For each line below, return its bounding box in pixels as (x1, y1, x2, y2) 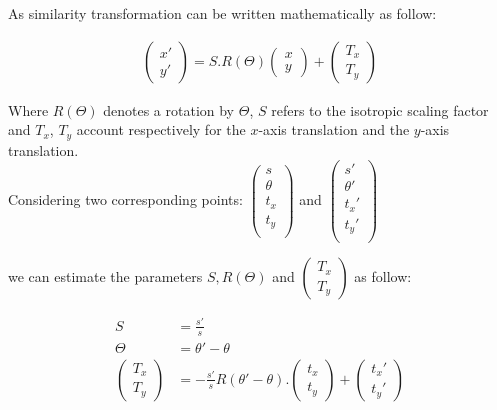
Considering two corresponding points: (8, 189, 243, 210)
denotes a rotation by (103, 99, 235, 120)
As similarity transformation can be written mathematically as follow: (8, 3, 437, 23)
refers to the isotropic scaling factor (271, 99, 489, 120)
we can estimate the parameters (8, 266, 203, 287)
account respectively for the (76, 119, 246, 140)
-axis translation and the (258, 119, 410, 140)
